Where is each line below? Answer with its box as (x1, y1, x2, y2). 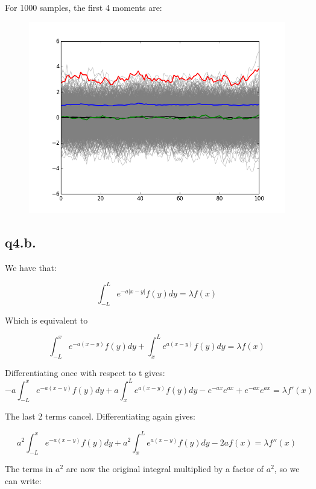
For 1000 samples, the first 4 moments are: (5, 1, 162, 13)
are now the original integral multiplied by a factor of (66, 462, 264, 475)
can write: (5, 474, 42, 487)
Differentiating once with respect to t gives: (5, 366, 165, 379)
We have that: (5, 261, 57, 273)
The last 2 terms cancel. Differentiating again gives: (5, 410, 195, 423)
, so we (274, 462, 300, 475)
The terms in (5, 462, 53, 475)
